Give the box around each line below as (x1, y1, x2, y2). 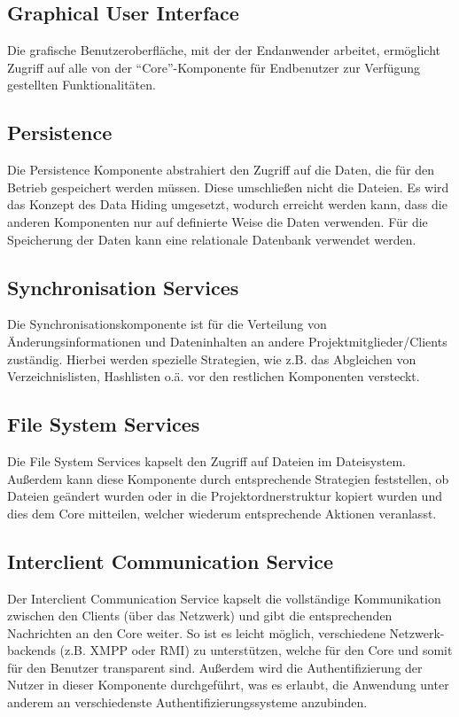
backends (7, 641, 56, 659)
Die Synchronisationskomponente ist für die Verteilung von (7, 315, 327, 333)
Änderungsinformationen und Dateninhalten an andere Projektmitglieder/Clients (7, 331, 447, 350)
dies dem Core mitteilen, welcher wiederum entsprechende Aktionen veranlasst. (7, 503, 437, 522)
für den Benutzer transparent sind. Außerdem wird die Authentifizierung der (7, 658, 423, 676)
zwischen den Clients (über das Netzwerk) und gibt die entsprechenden (7, 606, 393, 625)
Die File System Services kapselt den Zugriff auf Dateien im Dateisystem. (7, 451, 406, 470)
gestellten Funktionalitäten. (7, 75, 156, 94)
